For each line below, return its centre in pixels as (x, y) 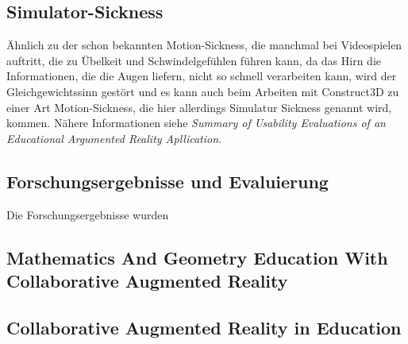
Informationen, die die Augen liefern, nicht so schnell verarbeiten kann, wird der (202, 76)
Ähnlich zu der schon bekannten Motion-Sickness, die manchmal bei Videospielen (204, 45)
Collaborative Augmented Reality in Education (204, 327)
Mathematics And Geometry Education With (197, 257)
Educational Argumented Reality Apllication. (114, 138)
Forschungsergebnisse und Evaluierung (167, 181)
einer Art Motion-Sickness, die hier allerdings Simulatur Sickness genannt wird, (199, 107)
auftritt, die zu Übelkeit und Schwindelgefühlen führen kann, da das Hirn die (194, 60)
